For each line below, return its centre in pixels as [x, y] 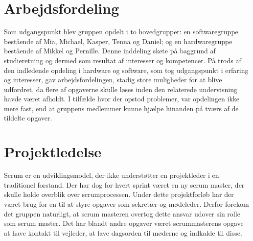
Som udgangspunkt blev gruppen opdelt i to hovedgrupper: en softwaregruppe [121, 32]
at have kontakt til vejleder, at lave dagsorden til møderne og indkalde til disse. [123, 232]
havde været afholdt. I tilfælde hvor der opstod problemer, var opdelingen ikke [122, 99]
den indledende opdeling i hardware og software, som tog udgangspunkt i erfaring [126, 70]
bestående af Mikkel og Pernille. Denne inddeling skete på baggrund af [110, 51]
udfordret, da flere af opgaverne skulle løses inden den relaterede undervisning [121, 89]
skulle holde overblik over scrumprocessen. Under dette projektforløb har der [119, 194]
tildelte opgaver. [28, 118]
